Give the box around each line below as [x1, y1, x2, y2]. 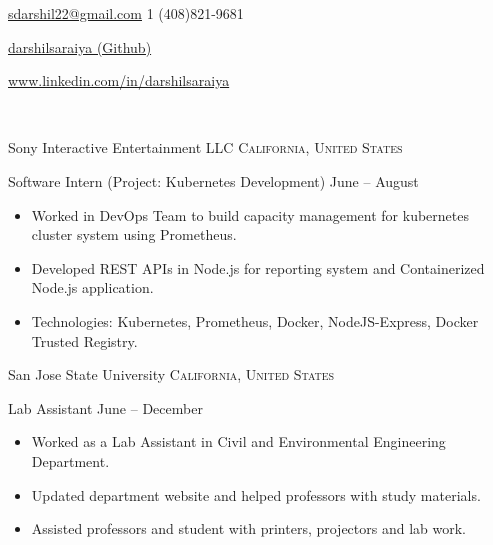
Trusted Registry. [31, 330, 138, 351]
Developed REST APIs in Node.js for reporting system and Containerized [31, 257, 485, 278]
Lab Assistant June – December [8, 397, 203, 418]
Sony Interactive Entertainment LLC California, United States [8, 137, 403, 158]
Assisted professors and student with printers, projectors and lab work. [31, 518, 467, 539]
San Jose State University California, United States [8, 364, 335, 385]
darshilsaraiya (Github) [8, 36, 152, 57]
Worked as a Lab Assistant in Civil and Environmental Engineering [31, 431, 446, 452]
